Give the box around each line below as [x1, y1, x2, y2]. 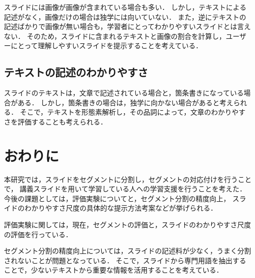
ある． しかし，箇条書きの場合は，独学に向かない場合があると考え [17, 97, 233, 107]
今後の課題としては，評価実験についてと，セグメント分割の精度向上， [4, 193, 230, 203]
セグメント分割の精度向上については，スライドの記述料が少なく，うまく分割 [4, 246, 251, 256]
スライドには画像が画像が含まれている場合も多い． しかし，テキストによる [4, 2, 247, 12]
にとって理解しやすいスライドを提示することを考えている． [10, 40, 203, 51]
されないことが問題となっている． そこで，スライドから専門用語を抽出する [4, 255, 246, 265]
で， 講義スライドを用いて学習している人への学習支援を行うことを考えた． [4, 184, 247, 194]
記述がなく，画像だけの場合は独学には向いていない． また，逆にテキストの [4, 11, 247, 22]
